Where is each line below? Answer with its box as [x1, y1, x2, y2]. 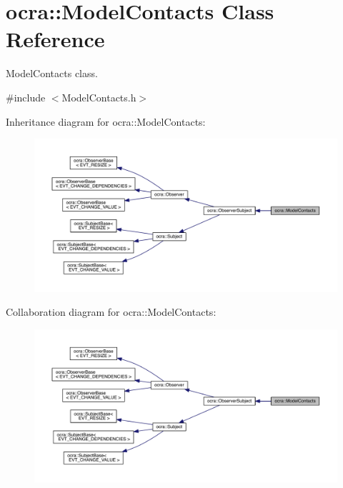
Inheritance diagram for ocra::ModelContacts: [6, 114, 206, 129]
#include [6, 89, 46, 104]
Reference [6, 24, 105, 54]
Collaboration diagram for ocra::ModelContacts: [6, 304, 217, 319]
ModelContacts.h [61, 89, 136, 104]
